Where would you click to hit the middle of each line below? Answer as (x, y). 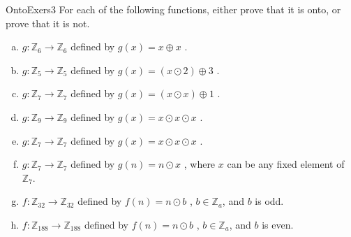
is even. (278, 224)
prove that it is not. (48, 23)
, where (200, 164)
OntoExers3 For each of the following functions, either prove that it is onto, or (173, 9)
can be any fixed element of (286, 164)
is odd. (269, 201)
